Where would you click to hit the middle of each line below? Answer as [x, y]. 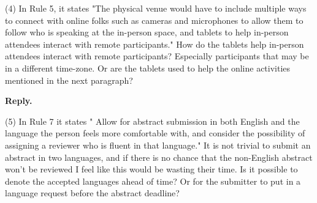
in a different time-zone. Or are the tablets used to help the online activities [148, 68]
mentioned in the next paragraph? [69, 80]
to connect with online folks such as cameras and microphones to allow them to [154, 20]
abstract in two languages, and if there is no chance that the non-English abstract [159, 157]
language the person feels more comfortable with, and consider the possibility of [155, 133]
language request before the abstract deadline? [92, 193]
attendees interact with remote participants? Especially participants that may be [157, 56]
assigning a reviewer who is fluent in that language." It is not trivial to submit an [158, 145]
